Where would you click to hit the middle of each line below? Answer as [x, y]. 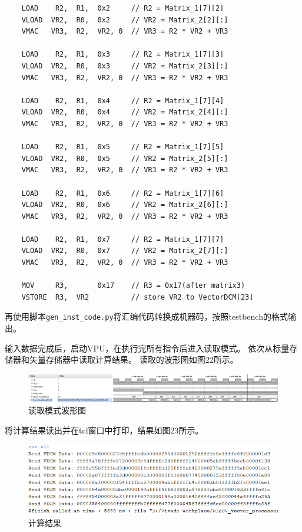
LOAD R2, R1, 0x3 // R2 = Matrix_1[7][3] [123, 55]
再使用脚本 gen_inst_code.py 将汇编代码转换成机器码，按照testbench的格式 [146, 316]
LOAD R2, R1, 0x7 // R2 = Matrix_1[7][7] [123, 239]
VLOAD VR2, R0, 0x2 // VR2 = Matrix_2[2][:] [125, 20]
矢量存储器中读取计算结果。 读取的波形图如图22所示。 [134, 359]
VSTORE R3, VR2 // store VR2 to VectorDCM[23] [137, 297]
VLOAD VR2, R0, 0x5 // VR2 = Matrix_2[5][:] [125, 158]
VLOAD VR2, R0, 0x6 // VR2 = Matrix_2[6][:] [125, 205]
